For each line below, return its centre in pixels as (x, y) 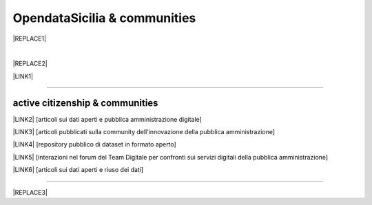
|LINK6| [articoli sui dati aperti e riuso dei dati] (78, 170)
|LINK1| (23, 76)
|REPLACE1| (30, 39)
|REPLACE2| (30, 64)
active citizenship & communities (85, 103)
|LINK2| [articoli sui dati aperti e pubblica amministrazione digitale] (107, 119)
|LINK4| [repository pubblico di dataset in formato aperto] (95, 144)
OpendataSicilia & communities (104, 18)
